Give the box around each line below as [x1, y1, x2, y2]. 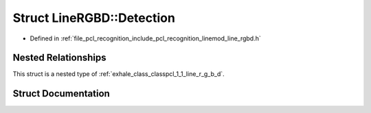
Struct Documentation [12, 88, 110, 99]
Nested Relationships [12, 52, 106, 64]
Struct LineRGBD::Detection [12, 10, 175, 25]
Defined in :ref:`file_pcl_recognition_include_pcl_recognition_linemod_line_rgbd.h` [30, 34, 261, 42]
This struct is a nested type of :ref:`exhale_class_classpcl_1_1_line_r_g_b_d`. [12, 70, 225, 78]
